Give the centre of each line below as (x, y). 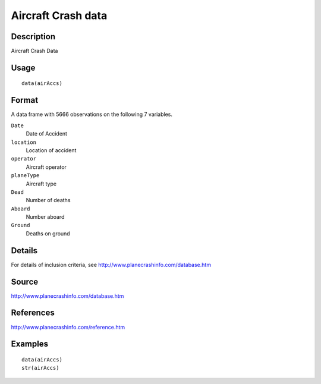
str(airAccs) (40, 368)
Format (25, 100)
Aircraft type (41, 184)
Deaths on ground (48, 233)
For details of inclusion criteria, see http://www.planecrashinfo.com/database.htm (111, 265)
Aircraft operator (46, 167)
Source (25, 281)
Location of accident (51, 150)
